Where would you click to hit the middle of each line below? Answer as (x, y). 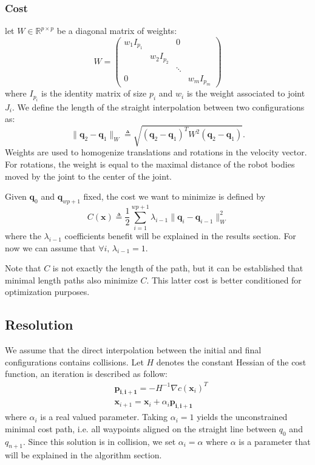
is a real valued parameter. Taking (104, 417)
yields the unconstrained (242, 417)
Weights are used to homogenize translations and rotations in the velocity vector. (156, 152)
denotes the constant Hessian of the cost (231, 361)
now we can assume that (50, 247)
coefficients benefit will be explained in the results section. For (180, 236)
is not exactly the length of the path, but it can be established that (178, 268)
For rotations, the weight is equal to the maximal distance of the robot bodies (150, 164)
